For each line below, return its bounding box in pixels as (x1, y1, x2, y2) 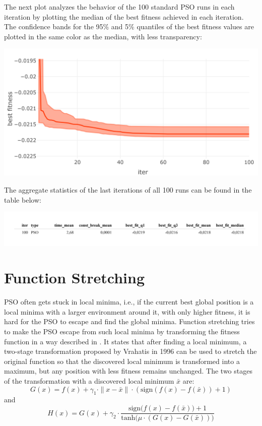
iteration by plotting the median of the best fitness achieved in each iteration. (4, 11, 244, 22)
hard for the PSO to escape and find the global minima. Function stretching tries (4, 316, 255, 327)
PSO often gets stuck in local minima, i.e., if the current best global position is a (4, 296, 254, 307)
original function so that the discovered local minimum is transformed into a (4, 355, 240, 366)
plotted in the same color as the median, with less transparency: (4, 31, 202, 41)
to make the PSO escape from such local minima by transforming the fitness (4, 326, 240, 337)
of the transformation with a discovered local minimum (4, 376, 174, 386)
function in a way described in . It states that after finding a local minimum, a (4, 336, 247, 346)
